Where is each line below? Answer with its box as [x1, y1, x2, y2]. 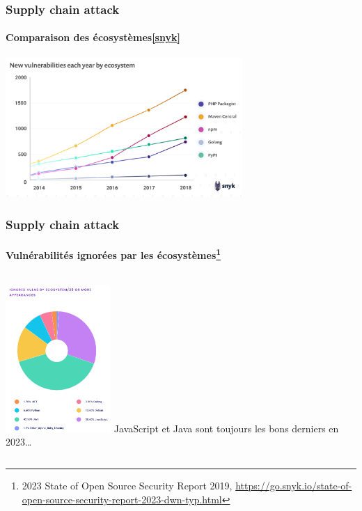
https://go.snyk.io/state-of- [235, 478, 352, 493]
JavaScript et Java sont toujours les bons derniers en [113, 420, 339, 435]
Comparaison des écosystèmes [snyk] [6, 30, 180, 45]
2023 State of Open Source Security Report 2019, [22, 478, 233, 493]
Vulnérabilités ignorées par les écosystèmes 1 [6, 246, 221, 262]
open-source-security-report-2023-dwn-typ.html [22, 492, 222, 506]
